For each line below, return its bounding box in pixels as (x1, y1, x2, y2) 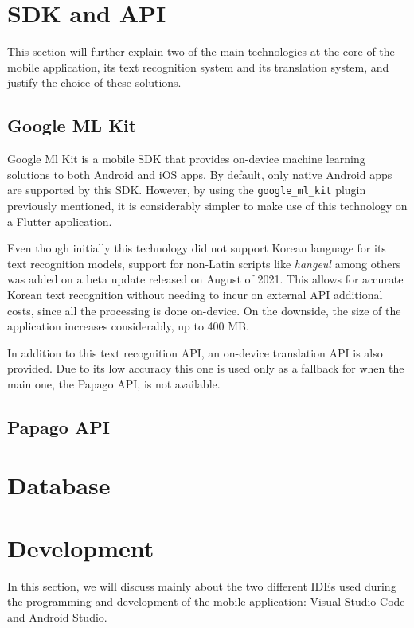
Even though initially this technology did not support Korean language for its (7, 240, 386, 256)
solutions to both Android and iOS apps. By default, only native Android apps (7, 166, 393, 182)
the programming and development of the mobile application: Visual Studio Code (7, 593, 405, 610)
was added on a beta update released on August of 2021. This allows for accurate (7, 271, 404, 287)
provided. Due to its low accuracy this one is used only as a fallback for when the (7, 360, 404, 376)
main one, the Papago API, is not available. (7, 375, 221, 392)
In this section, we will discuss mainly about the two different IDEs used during (7, 577, 396, 594)
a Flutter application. (7, 213, 112, 229)
